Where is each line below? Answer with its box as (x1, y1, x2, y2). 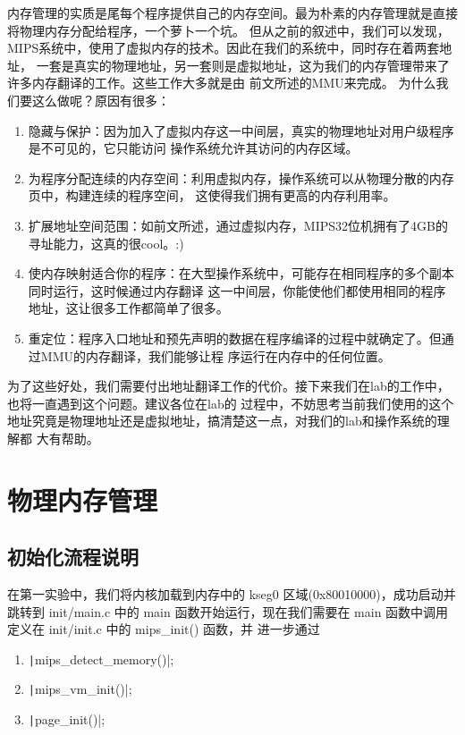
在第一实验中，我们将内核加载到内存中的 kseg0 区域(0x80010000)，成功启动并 (7, 585, 456, 604)
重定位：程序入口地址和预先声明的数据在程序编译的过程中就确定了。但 (28, 328, 442, 347)
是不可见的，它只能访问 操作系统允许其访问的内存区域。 (28, 139, 359, 157)
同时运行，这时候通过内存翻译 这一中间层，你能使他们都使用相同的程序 (28, 281, 446, 300)
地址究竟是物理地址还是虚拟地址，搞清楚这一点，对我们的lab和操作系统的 (7, 411, 437, 430)
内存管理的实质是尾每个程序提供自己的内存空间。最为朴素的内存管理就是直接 (7, 4, 458, 21)
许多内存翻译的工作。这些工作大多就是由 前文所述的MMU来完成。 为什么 (7, 73, 436, 92)
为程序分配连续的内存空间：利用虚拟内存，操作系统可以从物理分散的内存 (28, 168, 454, 187)
